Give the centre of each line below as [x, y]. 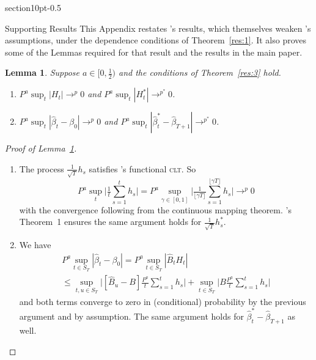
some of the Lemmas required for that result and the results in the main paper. [154, 52]
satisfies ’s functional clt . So [142, 168]
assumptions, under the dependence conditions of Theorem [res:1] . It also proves [156, 40]
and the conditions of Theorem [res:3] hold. [200, 72]
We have [35, 244]
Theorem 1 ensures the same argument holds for [110, 222]
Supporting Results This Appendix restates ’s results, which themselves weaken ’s [158, 28]
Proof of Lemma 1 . [41, 148]
